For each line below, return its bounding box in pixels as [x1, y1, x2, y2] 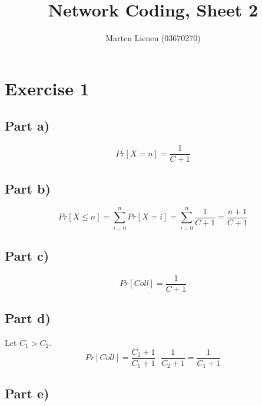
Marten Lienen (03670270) [105, 32, 201, 44]
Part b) [5, 179, 51, 197]
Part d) [5, 309, 51, 327]
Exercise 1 [5, 76, 89, 100]
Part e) [5, 384, 49, 402]
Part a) [5, 117, 50, 135]
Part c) [5, 246, 49, 264]
